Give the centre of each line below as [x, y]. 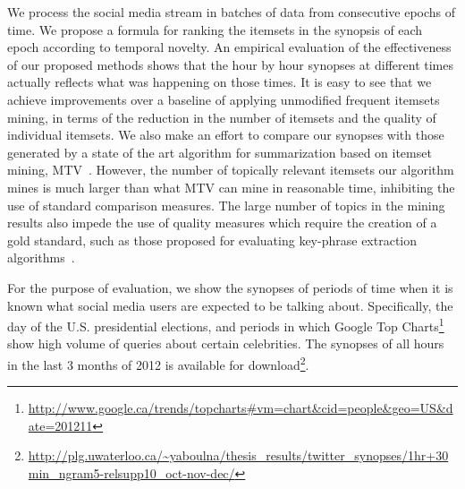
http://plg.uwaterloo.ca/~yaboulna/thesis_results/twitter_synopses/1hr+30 [238, 455]
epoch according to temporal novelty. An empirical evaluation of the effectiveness [229, 47]
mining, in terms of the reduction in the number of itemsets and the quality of [222, 117]
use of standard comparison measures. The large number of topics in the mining [226, 205]
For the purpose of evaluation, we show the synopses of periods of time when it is [230, 287]
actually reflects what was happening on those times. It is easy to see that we [220, 82]
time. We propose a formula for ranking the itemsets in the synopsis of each [215, 29]
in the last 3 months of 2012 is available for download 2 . [158, 363]
